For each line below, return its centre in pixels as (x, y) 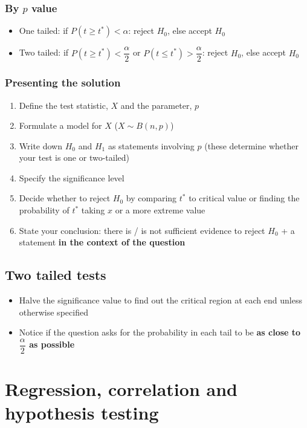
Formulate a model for (60, 125)
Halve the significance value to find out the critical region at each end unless (160, 300)
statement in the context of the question (102, 242)
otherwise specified (53, 312)
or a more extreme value (160, 210)
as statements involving (151, 145)
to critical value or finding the (244, 198)
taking (93, 210)
